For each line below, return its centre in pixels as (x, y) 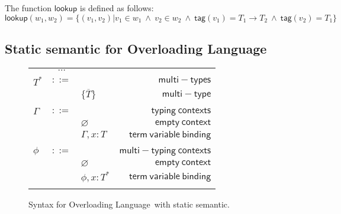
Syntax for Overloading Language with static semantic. (129, 204)
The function (28, 8)
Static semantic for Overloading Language (136, 48)
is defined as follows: (117, 8)
